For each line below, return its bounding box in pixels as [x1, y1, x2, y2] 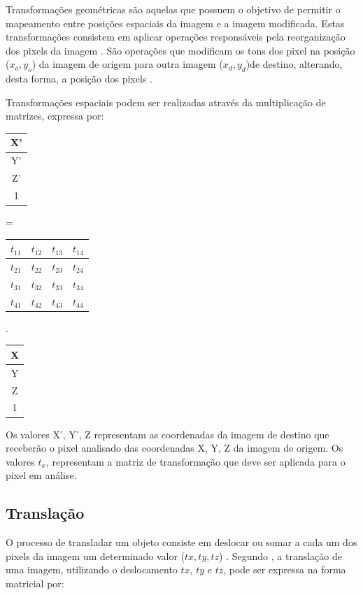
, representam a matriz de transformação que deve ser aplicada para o [45, 454, 346, 468]
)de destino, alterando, [245, 57, 343, 71]
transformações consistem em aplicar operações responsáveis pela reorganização [6, 29, 346, 44]
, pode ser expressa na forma [223, 562, 346, 577]
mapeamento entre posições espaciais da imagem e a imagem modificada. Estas [6, 15, 345, 30]
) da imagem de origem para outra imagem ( [31, 57, 223, 71]
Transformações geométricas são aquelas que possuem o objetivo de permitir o [6, 2, 341, 16]
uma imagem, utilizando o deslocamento [6, 562, 178, 577]
